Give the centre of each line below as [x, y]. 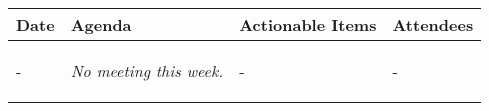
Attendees [433, 24]
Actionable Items [308, 24]
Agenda [101, 24]
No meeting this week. [147, 70]
